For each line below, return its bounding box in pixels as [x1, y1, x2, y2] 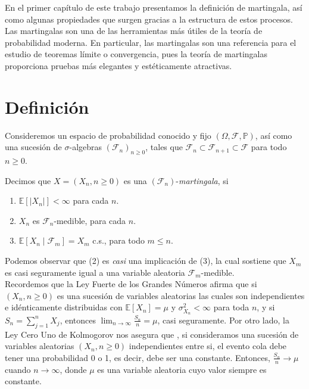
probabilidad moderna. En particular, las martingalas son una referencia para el [5, 36, 296, 48]
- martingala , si [176, 174, 229, 186]
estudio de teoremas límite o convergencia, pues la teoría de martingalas [5, 48, 268, 60]
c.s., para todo [92, 234, 145, 247]
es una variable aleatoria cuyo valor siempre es [97, 363, 267, 375]
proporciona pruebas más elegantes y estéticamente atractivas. [5, 59, 232, 71]
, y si [257, 301, 275, 313]
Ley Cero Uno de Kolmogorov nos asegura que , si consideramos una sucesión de [5, 328, 299, 340]
